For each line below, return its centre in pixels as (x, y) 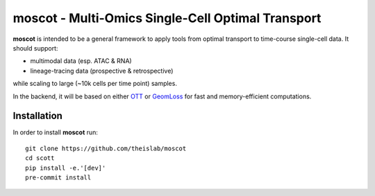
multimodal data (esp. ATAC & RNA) (81, 61)
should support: (35, 48)
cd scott (40, 158)
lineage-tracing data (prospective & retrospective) (102, 71)
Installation (37, 116)
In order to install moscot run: (56, 132)
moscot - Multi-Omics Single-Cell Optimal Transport (167, 18)
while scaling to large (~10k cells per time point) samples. (95, 84)
